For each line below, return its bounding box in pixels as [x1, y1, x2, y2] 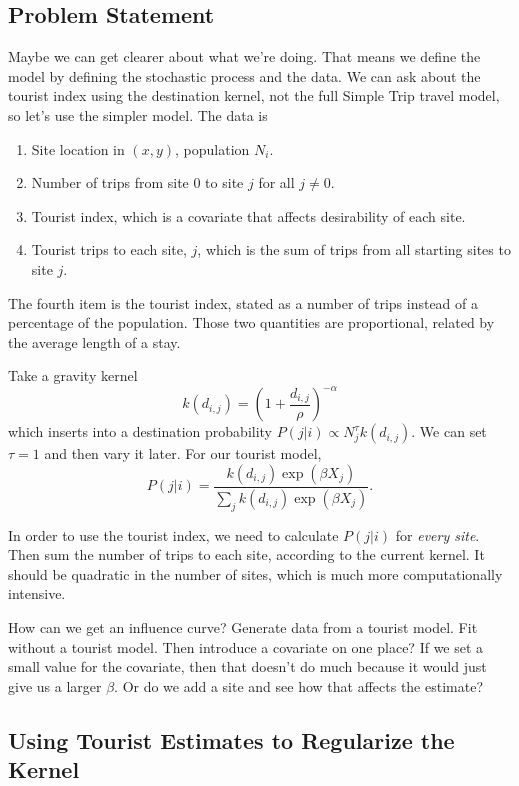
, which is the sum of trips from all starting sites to [197, 239, 511, 260]
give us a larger [8, 675, 102, 696]
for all [258, 172, 295, 193]
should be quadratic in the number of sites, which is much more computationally [8, 563, 503, 584]
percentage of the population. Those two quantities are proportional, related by [8, 312, 495, 333]
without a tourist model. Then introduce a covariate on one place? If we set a [8, 636, 484, 657]
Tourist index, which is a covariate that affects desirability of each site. [31, 205, 466, 226]
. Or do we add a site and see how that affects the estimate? [114, 675, 484, 696]
